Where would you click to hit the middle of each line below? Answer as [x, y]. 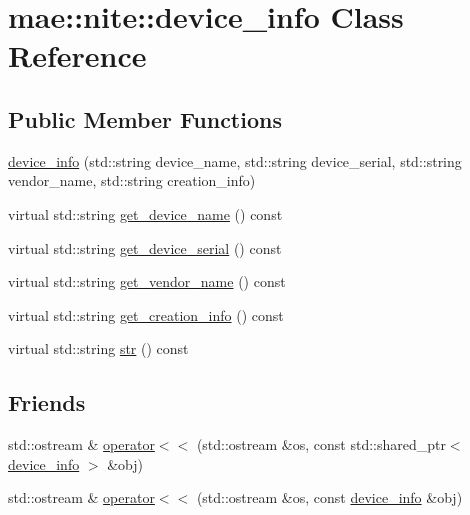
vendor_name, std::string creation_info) [132, 180]
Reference [77, 55]
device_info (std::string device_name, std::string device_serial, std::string [235, 160]
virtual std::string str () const [98, 348]
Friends [47, 402]
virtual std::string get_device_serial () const [145, 247]
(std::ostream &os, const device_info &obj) [329, 497]
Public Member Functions [145, 118]
